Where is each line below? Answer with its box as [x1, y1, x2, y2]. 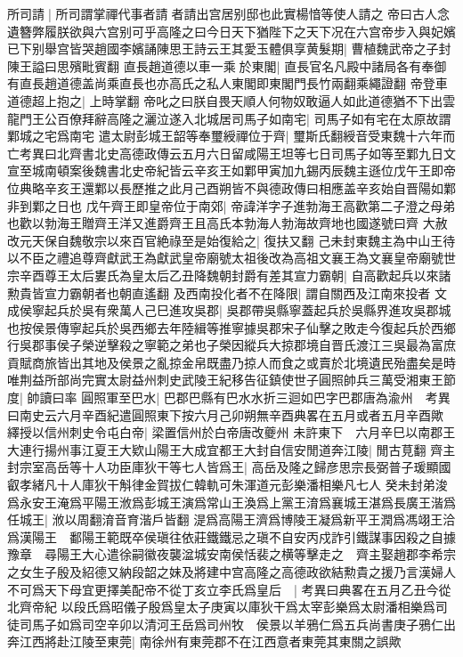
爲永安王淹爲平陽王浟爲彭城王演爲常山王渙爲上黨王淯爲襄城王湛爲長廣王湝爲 [7, 492, 456, 511]
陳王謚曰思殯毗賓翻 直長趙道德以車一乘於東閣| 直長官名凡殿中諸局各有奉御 [7, 56, 447, 75]
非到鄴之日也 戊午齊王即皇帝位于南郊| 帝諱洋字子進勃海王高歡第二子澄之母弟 [7, 196, 456, 215]
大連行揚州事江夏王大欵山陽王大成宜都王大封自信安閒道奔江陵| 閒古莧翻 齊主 [7, 440, 456, 458]
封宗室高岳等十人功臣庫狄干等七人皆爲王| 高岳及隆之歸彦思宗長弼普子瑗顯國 [7, 458, 451, 476]
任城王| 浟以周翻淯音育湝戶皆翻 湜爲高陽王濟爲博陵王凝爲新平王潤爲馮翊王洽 [7, 510, 456, 529]
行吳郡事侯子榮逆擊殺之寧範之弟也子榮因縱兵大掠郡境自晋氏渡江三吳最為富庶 [7, 336, 456, 354]
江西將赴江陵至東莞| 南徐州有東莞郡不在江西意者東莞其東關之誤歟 [19, 632, 402, 651]
